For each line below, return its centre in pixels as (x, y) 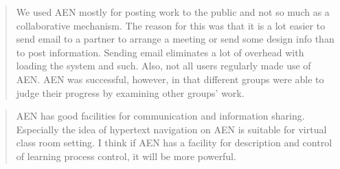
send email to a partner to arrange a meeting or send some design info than (175, 39)
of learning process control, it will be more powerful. (126, 156)
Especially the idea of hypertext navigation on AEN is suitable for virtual (171, 129)
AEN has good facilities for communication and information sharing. (160, 116)
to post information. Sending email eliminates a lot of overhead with (160, 52)
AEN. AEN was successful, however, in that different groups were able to (170, 79)
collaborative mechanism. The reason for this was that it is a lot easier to (171, 25)
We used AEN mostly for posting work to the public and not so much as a (173, 12)
